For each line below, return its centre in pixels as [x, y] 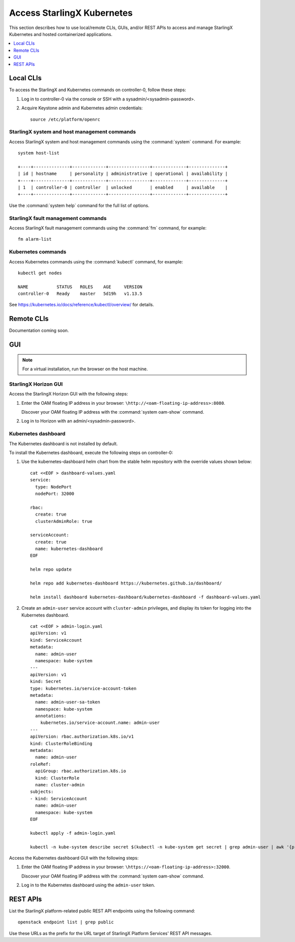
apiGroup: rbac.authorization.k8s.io [81, 771]
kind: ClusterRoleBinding [61, 743]
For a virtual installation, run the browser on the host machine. [85, 369]
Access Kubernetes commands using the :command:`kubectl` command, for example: [96, 261]
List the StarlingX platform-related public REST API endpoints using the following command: [102, 910]
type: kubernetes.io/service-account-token [83, 688]
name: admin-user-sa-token [68, 702]
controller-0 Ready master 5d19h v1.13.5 [80, 294]
